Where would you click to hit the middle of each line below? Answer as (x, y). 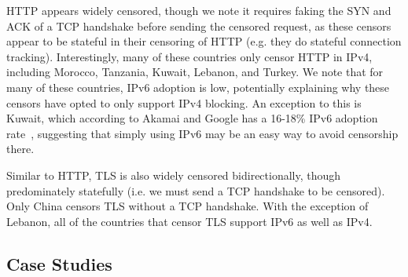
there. (20, 149)
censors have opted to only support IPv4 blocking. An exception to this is (184, 102)
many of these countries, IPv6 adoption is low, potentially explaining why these (198, 87)
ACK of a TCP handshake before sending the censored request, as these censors (199, 26)
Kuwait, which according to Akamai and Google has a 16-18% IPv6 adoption (192, 118)
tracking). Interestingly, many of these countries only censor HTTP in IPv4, (189, 56)
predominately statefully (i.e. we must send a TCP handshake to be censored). (196, 190)
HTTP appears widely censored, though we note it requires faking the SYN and (199, 10)
